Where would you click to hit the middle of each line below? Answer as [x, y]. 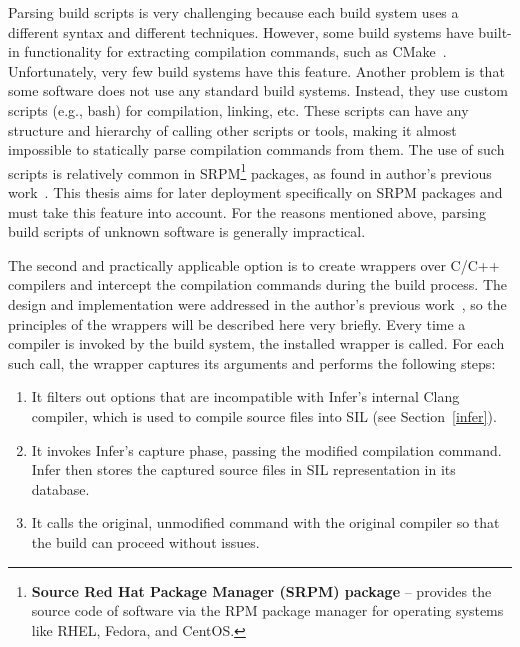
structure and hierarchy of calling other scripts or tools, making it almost [232, 129]
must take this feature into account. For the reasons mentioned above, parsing [247, 211]
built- [495, 31]
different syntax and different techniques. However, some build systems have [241, 31]
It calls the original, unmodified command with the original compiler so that [265, 522]
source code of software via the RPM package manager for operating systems [267, 610]
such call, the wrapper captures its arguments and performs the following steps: [252, 362]
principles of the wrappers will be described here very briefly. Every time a [237, 323]
